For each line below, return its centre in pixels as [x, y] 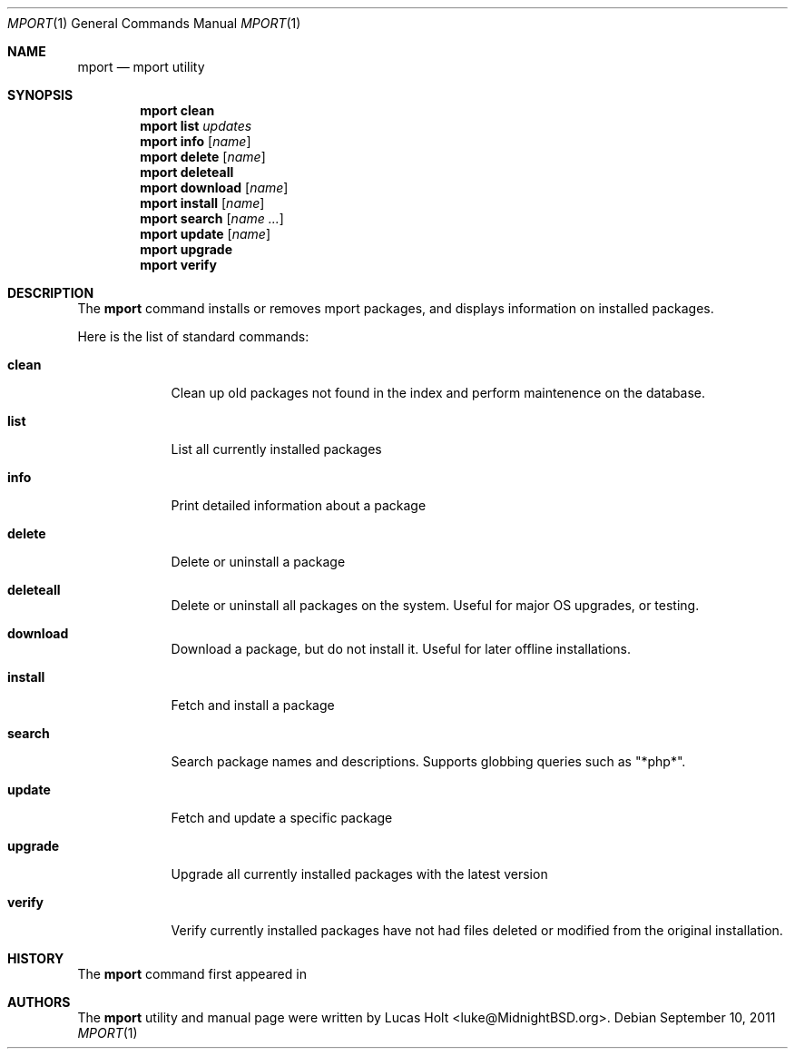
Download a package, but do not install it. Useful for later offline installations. [401, 649]
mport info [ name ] [196, 141]
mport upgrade [186, 249]
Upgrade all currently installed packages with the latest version [359, 874]
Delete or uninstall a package [258, 562]
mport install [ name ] [202, 203]
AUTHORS [39, 1002]
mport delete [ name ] [203, 157]
